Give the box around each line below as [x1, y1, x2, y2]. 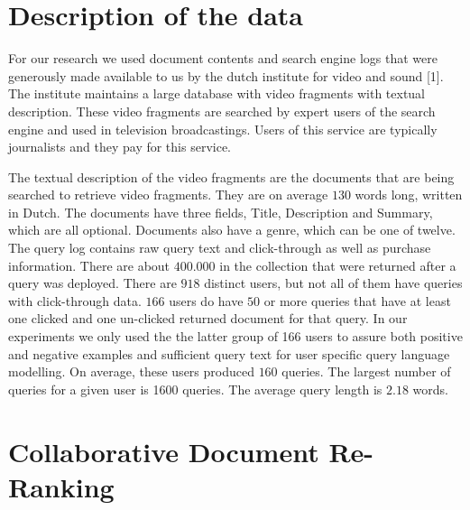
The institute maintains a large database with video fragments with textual [8, 84, 425, 103]
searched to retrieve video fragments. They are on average [8, 185, 328, 204]
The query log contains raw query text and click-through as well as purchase [8, 238, 431, 257]
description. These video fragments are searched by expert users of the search [8, 101, 436, 120]
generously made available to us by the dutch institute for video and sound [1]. [8, 66, 444, 85]
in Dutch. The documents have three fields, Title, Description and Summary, [8, 202, 433, 221]
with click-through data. [8, 291, 142, 310]
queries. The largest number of [281, 362, 451, 381]
